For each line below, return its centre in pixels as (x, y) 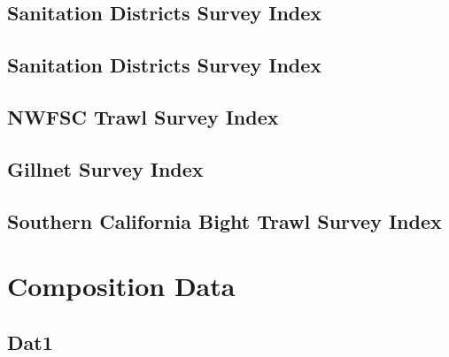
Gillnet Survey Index (105, 168)
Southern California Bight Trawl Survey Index (224, 220)
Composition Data (121, 286)
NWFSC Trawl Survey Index (143, 116)
